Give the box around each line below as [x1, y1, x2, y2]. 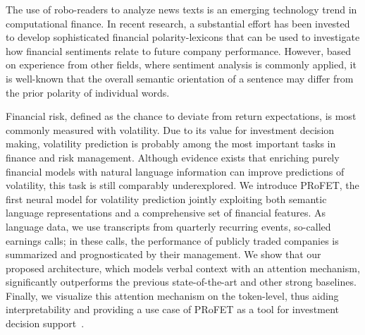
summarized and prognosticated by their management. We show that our [6, 247, 321, 262]
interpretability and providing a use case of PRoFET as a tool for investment [6, 302, 339, 317]
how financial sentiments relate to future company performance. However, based [6, 43, 352, 58]
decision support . [6, 316, 85, 331]
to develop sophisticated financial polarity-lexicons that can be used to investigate [6, 30, 360, 44]
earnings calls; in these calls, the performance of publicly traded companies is [6, 233, 339, 248]
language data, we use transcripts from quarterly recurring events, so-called [6, 219, 331, 233]
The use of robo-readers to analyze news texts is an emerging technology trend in [6, 2, 357, 16]
